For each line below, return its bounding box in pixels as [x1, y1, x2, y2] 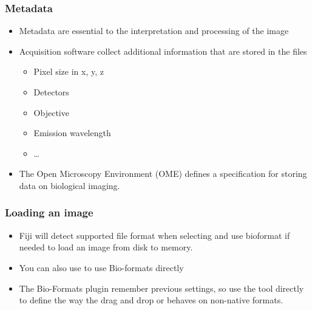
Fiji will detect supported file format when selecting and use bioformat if [19, 229, 290, 241]
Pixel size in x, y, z [33, 65, 104, 78]
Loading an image [5, 205, 93, 220]
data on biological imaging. [19, 179, 120, 191]
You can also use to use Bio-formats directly [19, 261, 184, 274]
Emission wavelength [33, 126, 111, 139]
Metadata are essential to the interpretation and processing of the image [19, 24, 289, 37]
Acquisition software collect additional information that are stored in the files [19, 44, 307, 57]
